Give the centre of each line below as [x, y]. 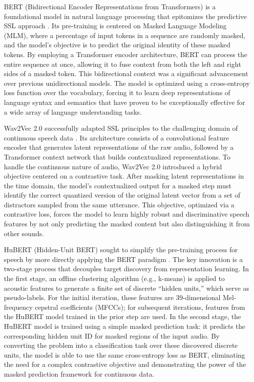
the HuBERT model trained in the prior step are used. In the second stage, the [123, 316]
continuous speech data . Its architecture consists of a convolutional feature [116, 137]
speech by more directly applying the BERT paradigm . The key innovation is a [123, 259]
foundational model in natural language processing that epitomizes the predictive [125, 16]
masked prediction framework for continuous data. [79, 373]
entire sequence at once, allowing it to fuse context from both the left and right [123, 64]
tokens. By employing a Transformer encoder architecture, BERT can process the [126, 54]
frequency [18, 307]
